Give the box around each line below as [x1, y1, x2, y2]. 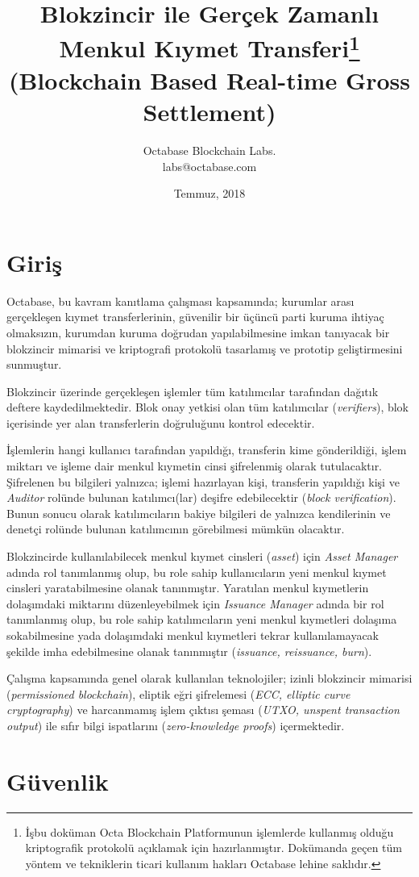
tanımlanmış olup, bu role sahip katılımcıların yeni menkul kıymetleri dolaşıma [6, 611, 397, 628]
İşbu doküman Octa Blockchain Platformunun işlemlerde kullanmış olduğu [25, 823, 394, 840]
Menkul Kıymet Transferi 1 [59, 28, 360, 65]
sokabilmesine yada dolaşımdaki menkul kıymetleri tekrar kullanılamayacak [6, 627, 379, 644]
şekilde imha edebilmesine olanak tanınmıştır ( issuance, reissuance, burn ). [6, 642, 372, 659]
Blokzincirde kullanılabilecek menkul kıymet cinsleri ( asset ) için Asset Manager [6, 548, 398, 565]
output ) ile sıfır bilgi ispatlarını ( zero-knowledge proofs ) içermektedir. [6, 716, 345, 733]
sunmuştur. [6, 356, 62, 373]
